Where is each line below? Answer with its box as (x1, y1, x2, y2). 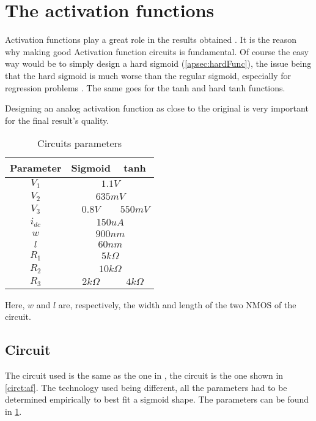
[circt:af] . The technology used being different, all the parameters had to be (5, 381, 287, 393)
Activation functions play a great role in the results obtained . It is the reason (5, 33, 296, 46)
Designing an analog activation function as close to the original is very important (5, 102, 309, 115)
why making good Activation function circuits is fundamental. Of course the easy (5, 45, 309, 58)
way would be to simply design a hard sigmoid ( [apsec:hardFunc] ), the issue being (5, 57, 312, 70)
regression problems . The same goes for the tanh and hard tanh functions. (5, 81, 285, 94)
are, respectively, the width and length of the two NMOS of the (58, 298, 296, 311)
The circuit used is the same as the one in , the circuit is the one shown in (5, 369, 284, 382)
